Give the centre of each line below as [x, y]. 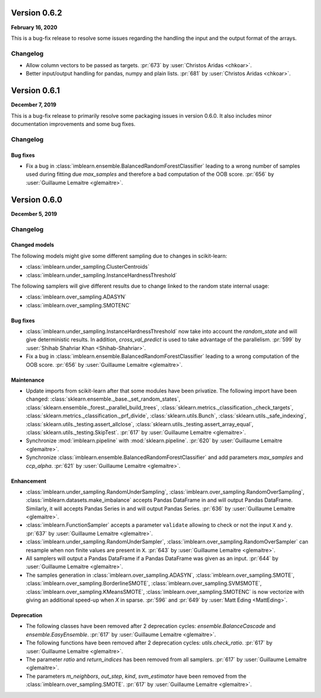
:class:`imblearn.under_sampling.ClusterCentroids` [88, 267]
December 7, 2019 [34, 105]
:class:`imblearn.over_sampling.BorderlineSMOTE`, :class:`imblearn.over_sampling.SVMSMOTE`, [144, 583]
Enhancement [29, 481]
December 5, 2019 [34, 213]
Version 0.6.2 [37, 13]
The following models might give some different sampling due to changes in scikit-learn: [119, 256]
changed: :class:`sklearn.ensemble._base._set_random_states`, [103, 399]
